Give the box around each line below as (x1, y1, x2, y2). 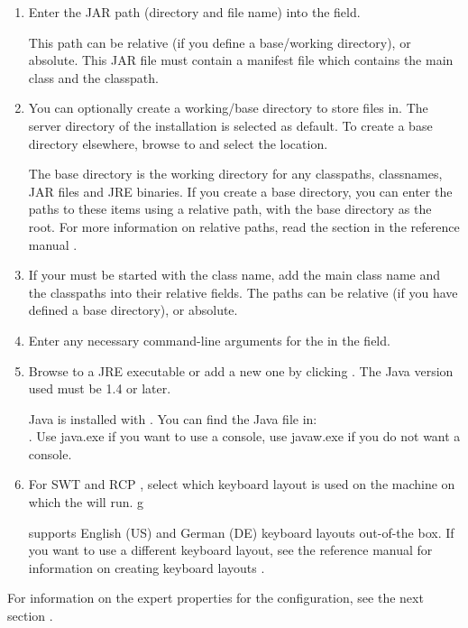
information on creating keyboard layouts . (28, 558, 265, 577)
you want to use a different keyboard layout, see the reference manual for (28, 540, 433, 559)
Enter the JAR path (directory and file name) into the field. (28, 3, 361, 21)
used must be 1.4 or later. (28, 379, 171, 398)
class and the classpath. (28, 68, 159, 87)
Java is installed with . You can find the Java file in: (28, 409, 317, 428)
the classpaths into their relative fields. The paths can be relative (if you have (28, 282, 458, 301)
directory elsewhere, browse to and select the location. (28, 134, 328, 152)
